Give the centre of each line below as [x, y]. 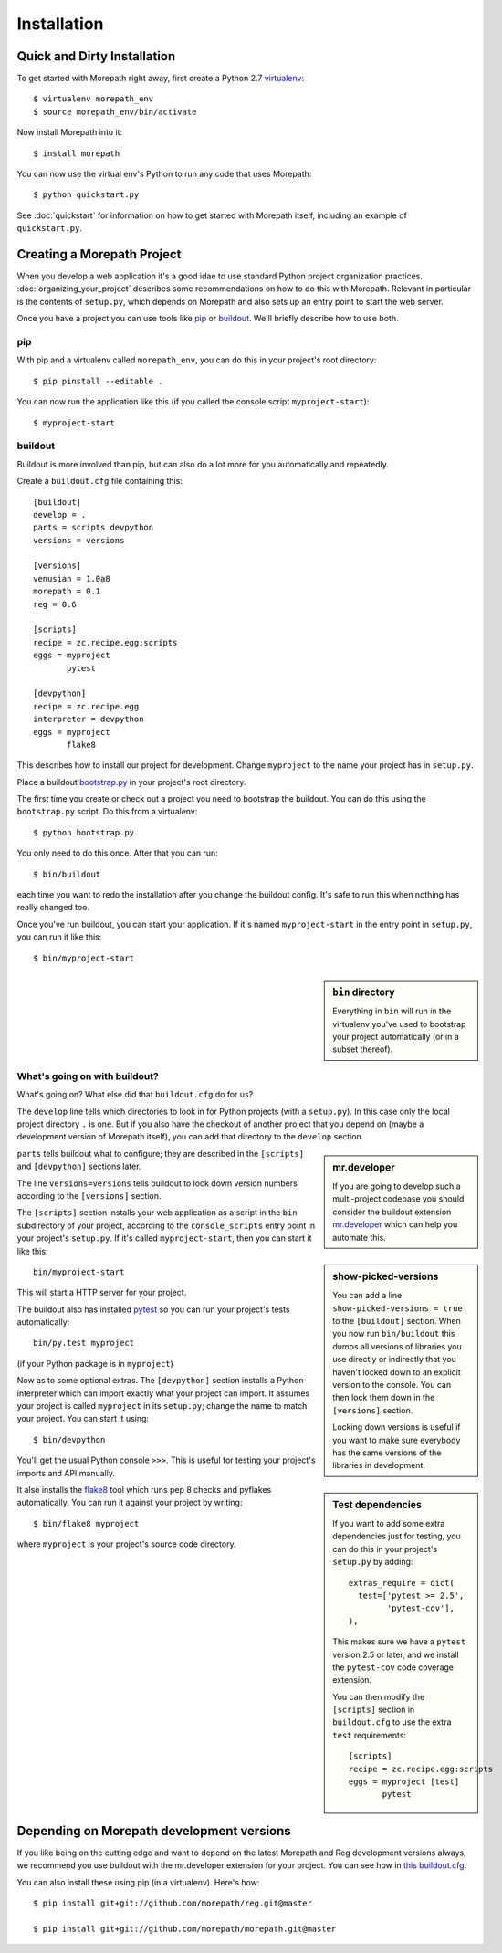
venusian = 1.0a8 [72, 578]
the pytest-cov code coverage [393, 1667]
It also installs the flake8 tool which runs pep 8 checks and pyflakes [144, 1489]
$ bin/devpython [69, 1439]
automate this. [360, 1237]
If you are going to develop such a [397, 1186]
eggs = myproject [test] [404, 1782]
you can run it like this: [59, 937]
